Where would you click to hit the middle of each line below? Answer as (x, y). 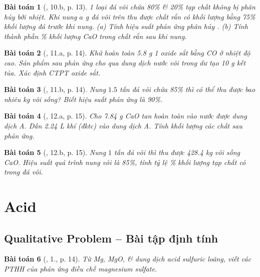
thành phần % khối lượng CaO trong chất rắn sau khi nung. (95, 36)
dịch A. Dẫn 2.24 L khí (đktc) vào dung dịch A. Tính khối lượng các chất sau (123, 125)
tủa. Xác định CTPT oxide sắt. (52, 72)
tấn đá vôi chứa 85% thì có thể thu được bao (188, 89)
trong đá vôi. (24, 172)
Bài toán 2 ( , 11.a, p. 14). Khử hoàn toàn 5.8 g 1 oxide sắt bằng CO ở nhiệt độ (127, 53)
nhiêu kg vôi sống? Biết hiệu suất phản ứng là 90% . (83, 99)
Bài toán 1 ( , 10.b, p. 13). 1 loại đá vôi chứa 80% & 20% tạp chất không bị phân (130, 6)
